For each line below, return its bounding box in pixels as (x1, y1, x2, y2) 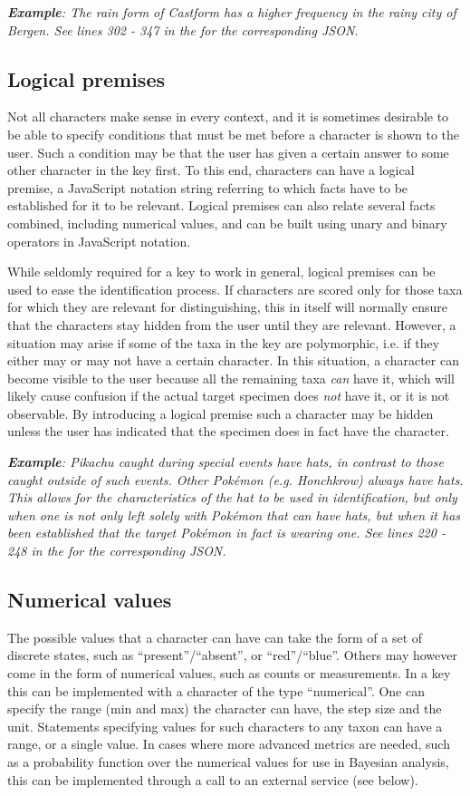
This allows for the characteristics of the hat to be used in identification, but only (7, 488, 457, 507)
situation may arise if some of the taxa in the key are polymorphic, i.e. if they (7, 333, 440, 352)
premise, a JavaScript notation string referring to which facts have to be (7, 178, 408, 197)
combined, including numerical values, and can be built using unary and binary (7, 213, 447, 232)
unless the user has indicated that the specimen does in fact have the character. (7, 422, 449, 441)
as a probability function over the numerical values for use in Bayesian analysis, (7, 752, 449, 771)
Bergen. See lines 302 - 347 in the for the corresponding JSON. (7, 20, 359, 39)
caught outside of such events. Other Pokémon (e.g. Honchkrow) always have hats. (7, 470, 464, 489)
